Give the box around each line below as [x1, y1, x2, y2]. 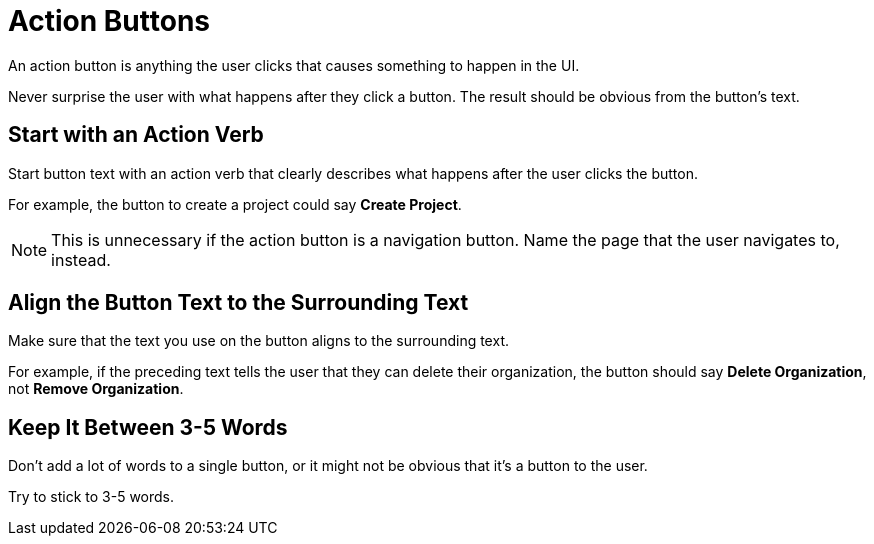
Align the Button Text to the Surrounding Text [8, 290, 469, 316]
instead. [51, 249, 111, 270]
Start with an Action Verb [8, 122, 264, 148]
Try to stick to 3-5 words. [8, 488, 175, 506]
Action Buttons [8, 4, 210, 38]
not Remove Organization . [8, 380, 184, 398]
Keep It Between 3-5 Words [8, 414, 288, 440]
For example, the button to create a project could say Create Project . [8, 195, 462, 213]
